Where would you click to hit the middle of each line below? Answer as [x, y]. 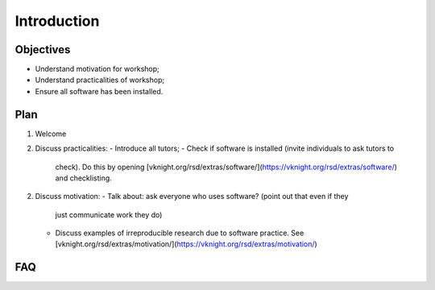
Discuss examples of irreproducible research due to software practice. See [180, 233]
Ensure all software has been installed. [99, 91]
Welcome [51, 134]
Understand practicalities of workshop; [100, 80]
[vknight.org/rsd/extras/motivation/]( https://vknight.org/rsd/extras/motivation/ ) [186, 244]
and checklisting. [83, 178]
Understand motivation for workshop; [97, 69]
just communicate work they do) [109, 214]
